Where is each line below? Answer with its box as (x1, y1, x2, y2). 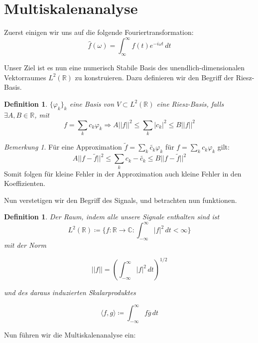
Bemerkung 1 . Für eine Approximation (4, 142, 122, 152)
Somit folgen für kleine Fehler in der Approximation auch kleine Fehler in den (4, 168, 242, 178)
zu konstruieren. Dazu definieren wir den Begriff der (75, 72, 234, 82)
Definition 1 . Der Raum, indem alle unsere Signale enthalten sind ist (4, 211, 220, 222)
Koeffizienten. (4, 178, 45, 188)
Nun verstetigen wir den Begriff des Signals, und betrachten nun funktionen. (4, 194, 237, 205)
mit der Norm (4, 240, 46, 250)
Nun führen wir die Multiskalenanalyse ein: (4, 330, 136, 340)
